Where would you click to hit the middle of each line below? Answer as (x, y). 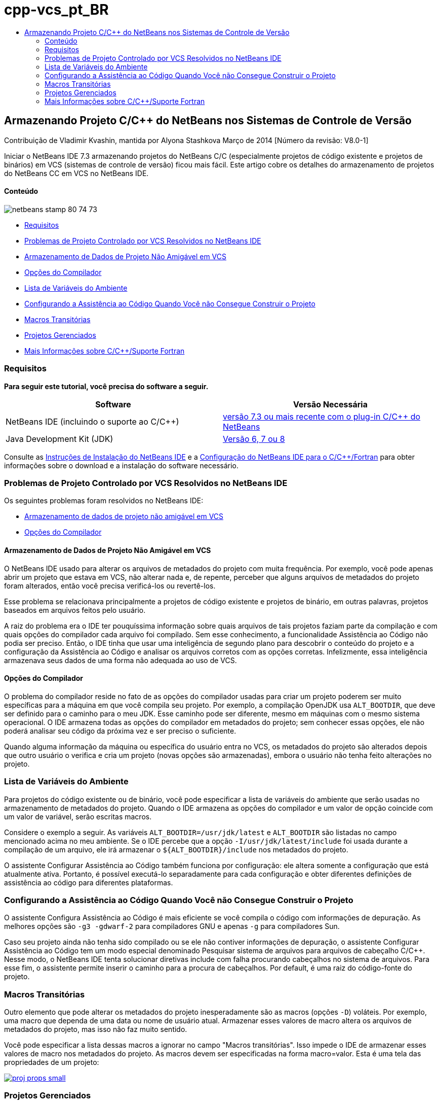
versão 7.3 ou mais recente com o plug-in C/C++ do (322, 416)
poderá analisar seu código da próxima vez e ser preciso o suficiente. (120, 731)
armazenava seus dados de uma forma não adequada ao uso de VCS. (121, 660)
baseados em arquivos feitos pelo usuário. (75, 610)
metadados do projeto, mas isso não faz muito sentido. (96, 1029)
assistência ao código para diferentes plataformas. (89, 882)
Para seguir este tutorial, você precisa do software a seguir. (106, 386)
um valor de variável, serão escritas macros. (78, 816)
